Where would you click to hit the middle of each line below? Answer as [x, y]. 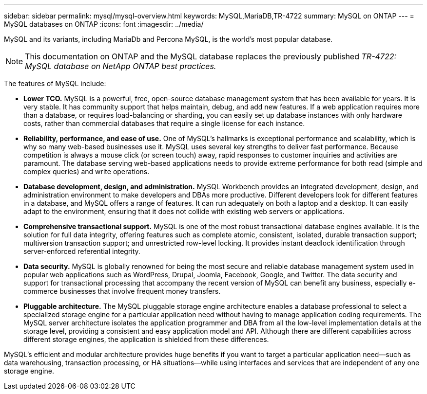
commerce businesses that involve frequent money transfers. [122, 291]
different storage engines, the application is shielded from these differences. [146, 339]
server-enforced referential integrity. [82, 251]
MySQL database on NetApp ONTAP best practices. [121, 66]
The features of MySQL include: [55, 83]
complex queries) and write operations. [87, 171]
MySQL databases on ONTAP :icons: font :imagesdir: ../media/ [104, 24]
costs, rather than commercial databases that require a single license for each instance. [164, 123]
